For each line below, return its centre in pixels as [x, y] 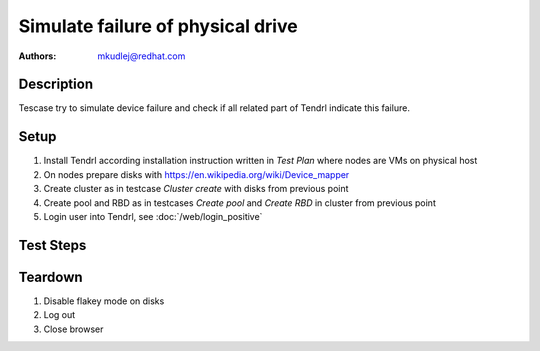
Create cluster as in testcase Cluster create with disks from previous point [196, 189]
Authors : [37, 56]
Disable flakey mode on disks [104, 301]
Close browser [73, 329]
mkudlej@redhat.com [141, 56]
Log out [59, 315]
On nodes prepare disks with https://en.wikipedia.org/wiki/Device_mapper [196, 174]
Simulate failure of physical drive [158, 26]
